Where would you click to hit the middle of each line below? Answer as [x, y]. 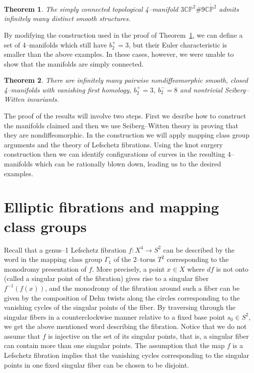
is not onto [232, 268]
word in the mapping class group [53, 259]
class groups [46, 226]
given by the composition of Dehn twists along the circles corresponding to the [122, 297]
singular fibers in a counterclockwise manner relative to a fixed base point [115, 316]
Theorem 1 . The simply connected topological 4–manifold [91, 9]
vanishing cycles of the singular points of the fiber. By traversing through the [120, 307]
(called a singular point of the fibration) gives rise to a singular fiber [106, 278]
